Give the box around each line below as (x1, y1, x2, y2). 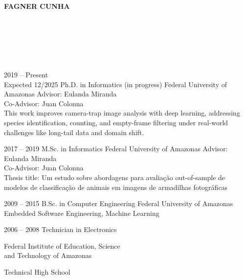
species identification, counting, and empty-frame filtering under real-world (4, 117, 228, 127)
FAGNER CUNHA (4, 1, 70, 11)
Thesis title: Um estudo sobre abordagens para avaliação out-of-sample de (4, 172, 225, 182)
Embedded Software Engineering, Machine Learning (4, 208, 159, 218)
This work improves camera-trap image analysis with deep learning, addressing (4, 108, 240, 118)
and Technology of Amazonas (4, 250, 92, 260)
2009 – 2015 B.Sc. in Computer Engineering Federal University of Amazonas (4, 198, 233, 209)
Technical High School (4, 267, 70, 277)
